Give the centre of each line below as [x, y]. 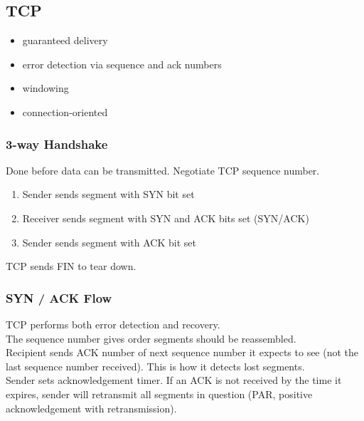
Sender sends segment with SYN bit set [108, 194]
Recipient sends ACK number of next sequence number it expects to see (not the [182, 352]
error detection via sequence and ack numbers [122, 64]
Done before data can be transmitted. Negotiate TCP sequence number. [163, 170]
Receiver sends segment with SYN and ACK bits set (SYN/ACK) [166, 218]
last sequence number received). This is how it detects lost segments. [155, 366]
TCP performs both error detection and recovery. [113, 324]
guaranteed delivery [65, 40]
